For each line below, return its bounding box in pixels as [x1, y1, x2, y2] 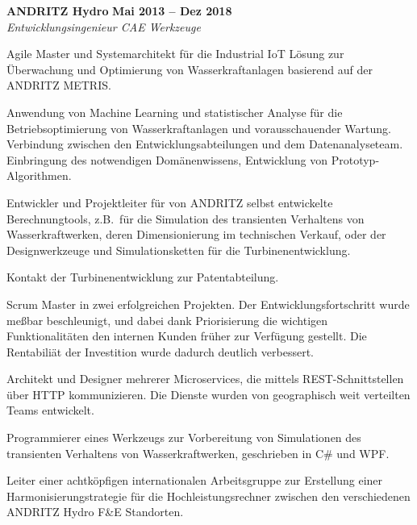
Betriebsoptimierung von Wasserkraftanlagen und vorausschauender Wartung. [6, 119, 391, 136]
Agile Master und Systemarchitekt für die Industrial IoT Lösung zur [6, 45, 344, 62]
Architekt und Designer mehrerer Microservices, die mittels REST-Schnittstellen [6, 370, 404, 387]
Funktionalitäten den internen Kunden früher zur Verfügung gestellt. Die [6, 327, 367, 344]
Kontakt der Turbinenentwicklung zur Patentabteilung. [6, 269, 279, 285]
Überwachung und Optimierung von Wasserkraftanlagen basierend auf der [6, 60, 373, 77]
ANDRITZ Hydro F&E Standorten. [6, 503, 184, 520]
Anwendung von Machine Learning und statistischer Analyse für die [6, 103, 343, 120]
